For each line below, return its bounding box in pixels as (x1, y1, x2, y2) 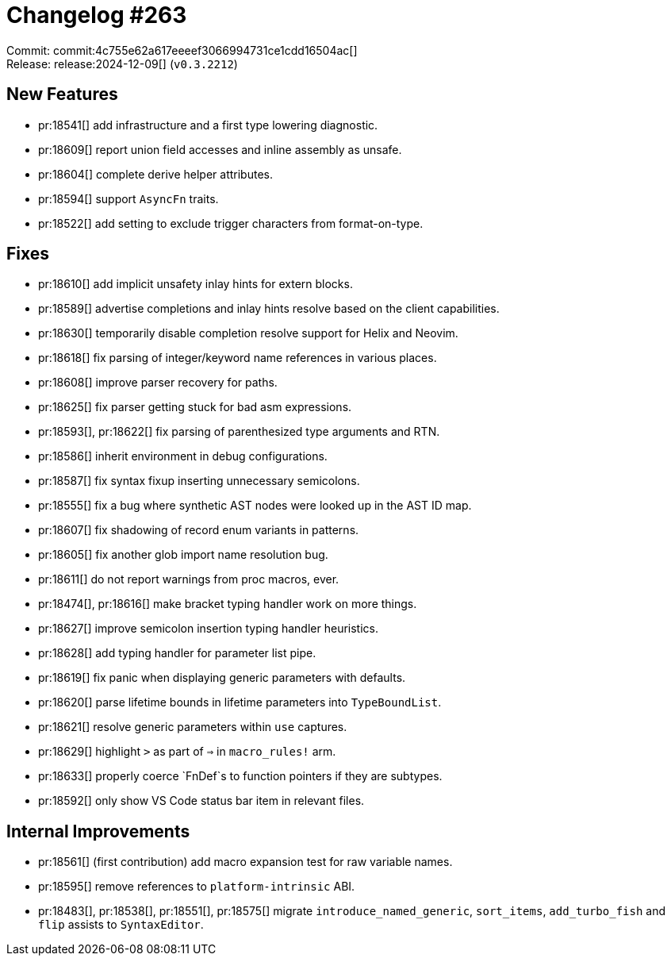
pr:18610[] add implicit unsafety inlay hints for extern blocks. (38, 277, 353, 291)
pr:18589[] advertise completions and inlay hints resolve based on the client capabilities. (38, 302, 500, 316)
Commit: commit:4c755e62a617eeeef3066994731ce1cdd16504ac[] (6, 43, 358, 57)
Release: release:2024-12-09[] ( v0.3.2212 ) (6, 56, 238, 71)
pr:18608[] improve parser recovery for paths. (38, 375, 278, 390)
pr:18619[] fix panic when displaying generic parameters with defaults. (38, 671, 406, 685)
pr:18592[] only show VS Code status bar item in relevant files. (38, 794, 365, 808)
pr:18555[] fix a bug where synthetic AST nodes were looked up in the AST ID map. (38, 498, 472, 513)
